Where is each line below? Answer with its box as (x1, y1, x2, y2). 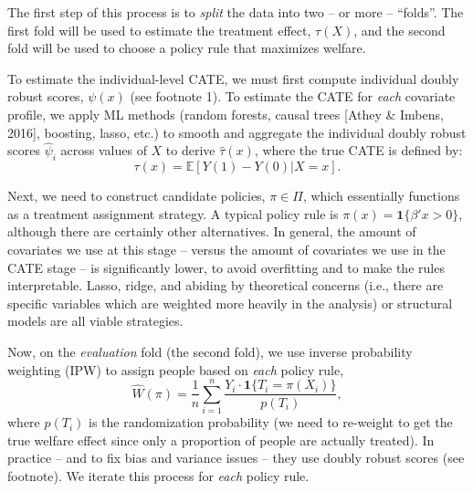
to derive (165, 141, 215, 160)
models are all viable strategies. (7, 311, 184, 330)
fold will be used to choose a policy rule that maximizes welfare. (7, 38, 366, 58)
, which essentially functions (302, 186, 460, 205)
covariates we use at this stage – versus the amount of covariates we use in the (7, 239, 446, 258)
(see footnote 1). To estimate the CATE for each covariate (130, 87, 456, 106)
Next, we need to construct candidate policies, (7, 186, 266, 205)
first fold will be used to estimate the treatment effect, (7, 20, 311, 39)
